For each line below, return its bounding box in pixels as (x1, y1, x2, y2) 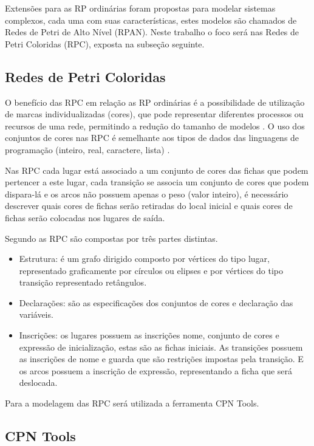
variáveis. (19, 308, 53, 321)
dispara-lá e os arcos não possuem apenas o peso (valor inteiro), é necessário (5, 187, 288, 200)
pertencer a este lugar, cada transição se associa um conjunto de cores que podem (5, 176, 309, 188)
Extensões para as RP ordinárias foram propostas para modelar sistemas (5, 2, 276, 14)
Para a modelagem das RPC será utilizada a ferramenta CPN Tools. (5, 397, 259, 410)
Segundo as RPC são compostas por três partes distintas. (5, 232, 218, 244)
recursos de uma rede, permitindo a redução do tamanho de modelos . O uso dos (5, 119, 305, 132)
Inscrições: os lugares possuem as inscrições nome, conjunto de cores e (19, 329, 279, 341)
